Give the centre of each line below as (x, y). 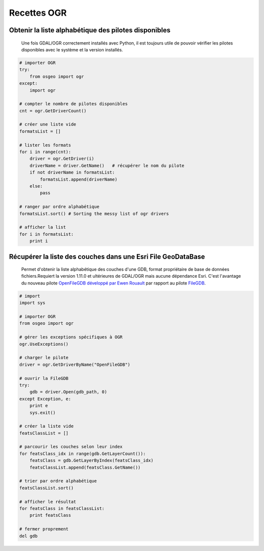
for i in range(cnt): (45, 152)
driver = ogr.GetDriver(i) (62, 159)
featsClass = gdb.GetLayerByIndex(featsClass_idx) (91, 461)
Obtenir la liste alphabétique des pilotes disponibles (90, 30)
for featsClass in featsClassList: (62, 508)
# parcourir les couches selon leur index (71, 447)
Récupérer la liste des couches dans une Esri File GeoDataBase (107, 256)
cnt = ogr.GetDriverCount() (53, 111)
